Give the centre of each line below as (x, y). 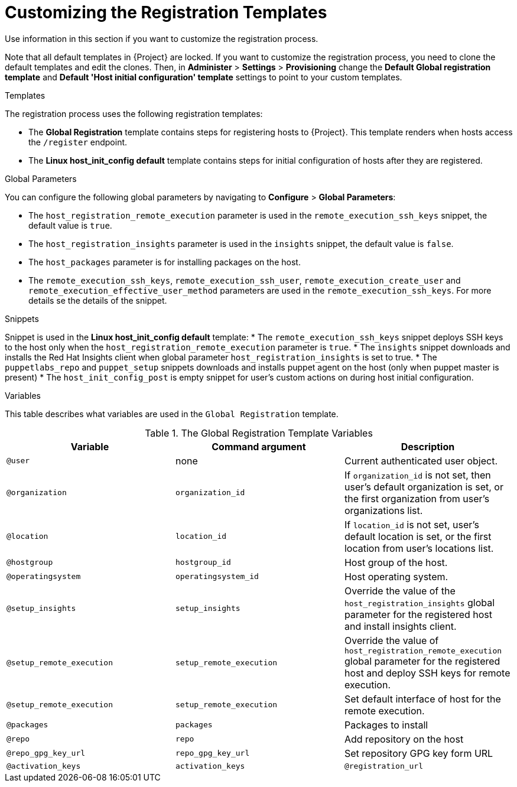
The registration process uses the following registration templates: (134, 113)
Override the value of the (400, 591)
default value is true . (70, 225)
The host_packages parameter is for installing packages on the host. (165, 262)
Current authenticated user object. (421, 461)
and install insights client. (400, 626)
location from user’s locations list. (419, 548)
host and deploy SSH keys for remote (427, 673)
